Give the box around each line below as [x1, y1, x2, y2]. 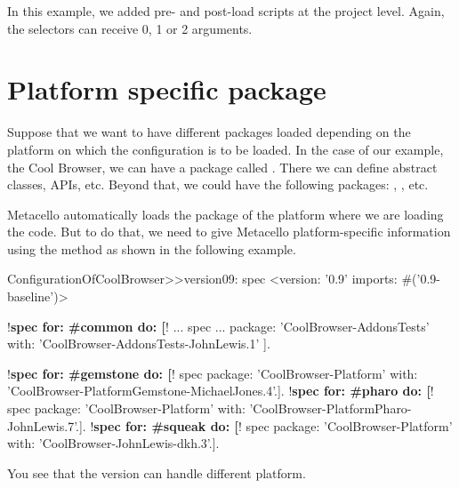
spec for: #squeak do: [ [93, 416, 238, 435]
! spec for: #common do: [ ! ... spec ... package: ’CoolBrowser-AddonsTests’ [7, 316, 430, 335]
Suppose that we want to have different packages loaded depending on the [7, 123, 411, 141]
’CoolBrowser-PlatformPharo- [249, 399, 412, 418]
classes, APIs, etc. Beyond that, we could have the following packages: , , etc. [7, 175, 429, 194]
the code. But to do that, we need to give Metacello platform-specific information [7, 222, 451, 241]
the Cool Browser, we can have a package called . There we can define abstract [7, 157, 438, 176]
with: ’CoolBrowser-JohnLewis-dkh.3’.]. [7, 434, 220, 452]
